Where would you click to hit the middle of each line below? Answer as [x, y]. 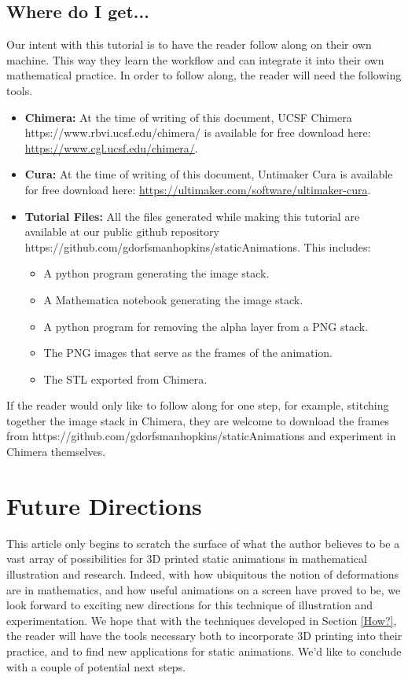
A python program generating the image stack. [156, 273]
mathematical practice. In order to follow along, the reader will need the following [204, 75]
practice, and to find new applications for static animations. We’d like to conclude [204, 651]
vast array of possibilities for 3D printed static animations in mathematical [187, 559]
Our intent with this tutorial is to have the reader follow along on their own [189, 44]
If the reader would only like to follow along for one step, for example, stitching [198, 405]
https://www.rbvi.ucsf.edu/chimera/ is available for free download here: [198, 132]
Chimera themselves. [56, 452]
